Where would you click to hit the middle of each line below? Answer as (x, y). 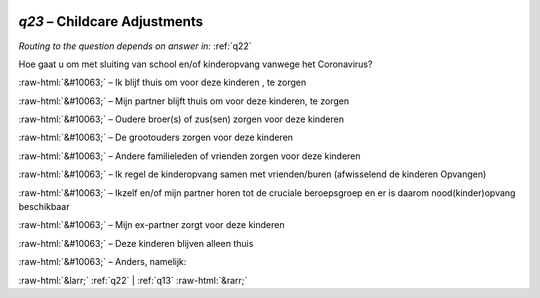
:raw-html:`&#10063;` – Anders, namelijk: (102, 262)
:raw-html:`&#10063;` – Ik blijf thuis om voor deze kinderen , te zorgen (162, 82)
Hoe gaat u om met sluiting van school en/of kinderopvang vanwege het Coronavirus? (195, 64)
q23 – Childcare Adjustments (111, 21)
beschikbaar (44, 207)
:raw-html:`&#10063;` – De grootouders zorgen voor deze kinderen (156, 137)
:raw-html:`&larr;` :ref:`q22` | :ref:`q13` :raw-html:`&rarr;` (133, 280)
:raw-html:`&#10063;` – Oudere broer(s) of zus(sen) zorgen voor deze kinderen (181, 119)
